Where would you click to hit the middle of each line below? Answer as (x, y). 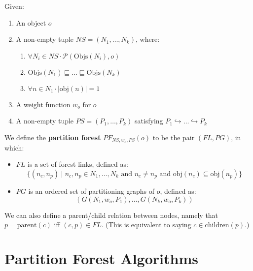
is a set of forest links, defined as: (78, 164)
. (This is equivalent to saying (146, 225)
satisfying (149, 121)
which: (14, 147)
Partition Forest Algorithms (101, 258)
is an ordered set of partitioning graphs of (91, 191)
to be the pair (174, 137)
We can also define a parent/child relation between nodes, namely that (111, 215)
